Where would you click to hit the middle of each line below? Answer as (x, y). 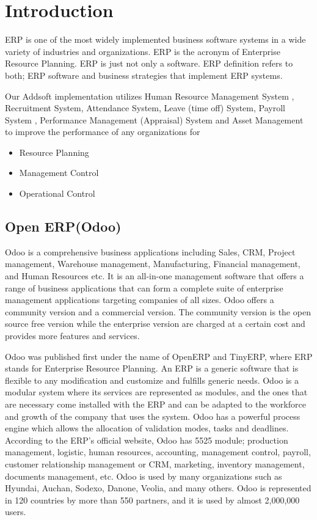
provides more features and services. (72, 336)
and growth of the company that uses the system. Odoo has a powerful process (153, 416)
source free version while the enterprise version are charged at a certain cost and (155, 324)
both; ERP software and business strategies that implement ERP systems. (144, 75)
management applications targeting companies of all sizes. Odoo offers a (140, 300)
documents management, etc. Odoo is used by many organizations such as (144, 476)
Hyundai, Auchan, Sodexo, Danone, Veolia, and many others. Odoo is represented (158, 488)
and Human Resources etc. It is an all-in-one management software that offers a (155, 276)
